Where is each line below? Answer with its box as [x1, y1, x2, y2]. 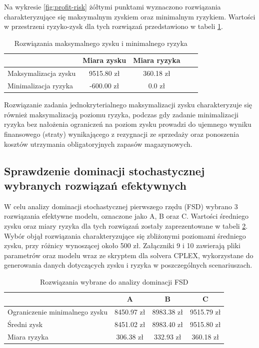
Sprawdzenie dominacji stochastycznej [4, 163, 205, 178]
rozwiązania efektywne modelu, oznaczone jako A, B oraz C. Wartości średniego [4, 211, 248, 221]
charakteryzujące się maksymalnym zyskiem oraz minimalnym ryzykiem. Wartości [4, 11, 255, 21]
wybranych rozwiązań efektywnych [4, 177, 187, 193]
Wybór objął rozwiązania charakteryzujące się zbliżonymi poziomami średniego [4, 230, 246, 241]
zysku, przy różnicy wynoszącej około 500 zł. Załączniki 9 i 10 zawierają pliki [4, 240, 240, 251]
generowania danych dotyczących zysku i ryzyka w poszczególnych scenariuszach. [4, 260, 252, 270]
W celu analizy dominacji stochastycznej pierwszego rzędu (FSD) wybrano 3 [4, 201, 238, 211]
